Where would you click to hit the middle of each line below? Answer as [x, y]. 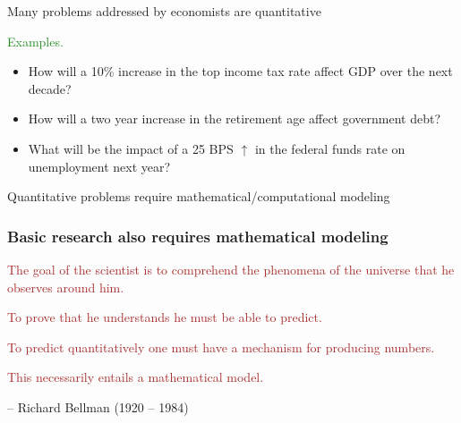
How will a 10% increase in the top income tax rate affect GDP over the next [240, 71]
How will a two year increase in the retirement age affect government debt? [235, 118]
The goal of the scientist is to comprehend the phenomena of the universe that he [231, 269]
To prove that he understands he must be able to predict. [165, 317]
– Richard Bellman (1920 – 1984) [98, 406]
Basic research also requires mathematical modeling [198, 236]
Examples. [35, 41]
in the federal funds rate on [330, 148]
